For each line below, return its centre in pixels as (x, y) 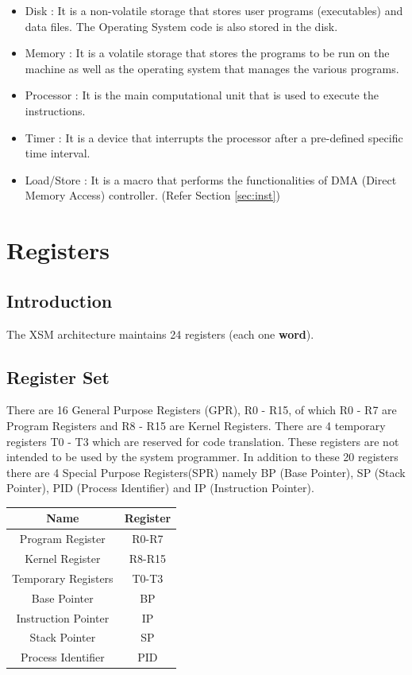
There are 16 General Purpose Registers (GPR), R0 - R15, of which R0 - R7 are (202, 410)
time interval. (58, 153)
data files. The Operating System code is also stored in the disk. (181, 26)
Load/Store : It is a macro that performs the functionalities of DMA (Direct (211, 179)
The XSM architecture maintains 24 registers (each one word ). (160, 334)
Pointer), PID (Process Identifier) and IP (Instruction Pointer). (160, 488)
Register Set (58, 376)
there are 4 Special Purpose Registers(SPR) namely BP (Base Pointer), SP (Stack (206, 472)
